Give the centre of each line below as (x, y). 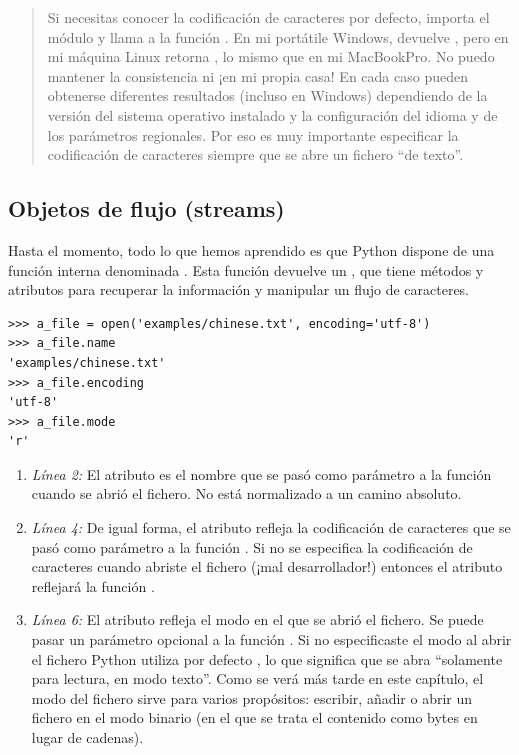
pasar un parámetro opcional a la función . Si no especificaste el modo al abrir (271, 639)
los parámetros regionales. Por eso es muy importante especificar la (253, 134)
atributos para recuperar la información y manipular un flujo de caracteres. (239, 289)
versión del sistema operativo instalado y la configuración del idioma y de (272, 114)
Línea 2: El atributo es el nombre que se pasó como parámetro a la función (261, 473)
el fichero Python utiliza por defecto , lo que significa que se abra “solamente (267, 658)
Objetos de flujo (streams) (146, 208)
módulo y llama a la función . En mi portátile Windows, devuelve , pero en (278, 36)
